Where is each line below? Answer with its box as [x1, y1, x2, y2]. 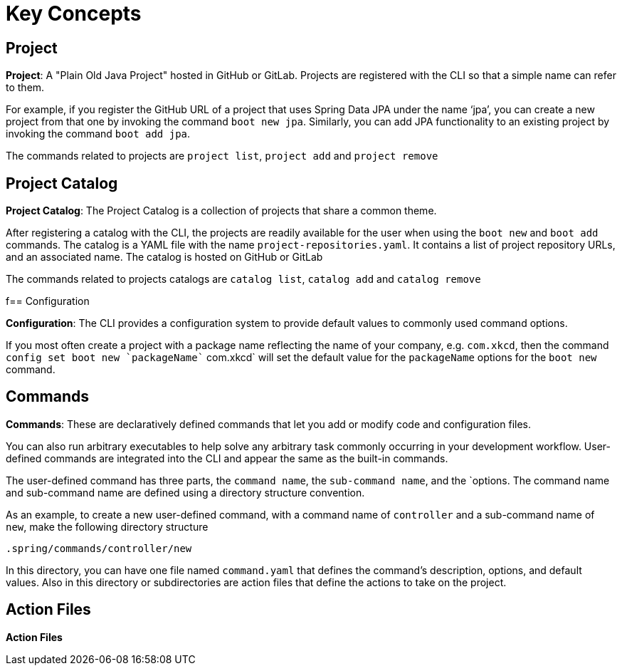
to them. [6, 81, 45, 94]
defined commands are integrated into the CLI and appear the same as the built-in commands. [6, 452, 448, 464]
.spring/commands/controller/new [6, 542, 192, 554]
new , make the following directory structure [6, 520, 209, 533]
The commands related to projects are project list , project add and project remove [6, 150, 438, 162]
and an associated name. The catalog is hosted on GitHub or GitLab [6, 251, 323, 264]
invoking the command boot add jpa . [6, 128, 191, 140]
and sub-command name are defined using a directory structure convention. [6, 486, 365, 499]
